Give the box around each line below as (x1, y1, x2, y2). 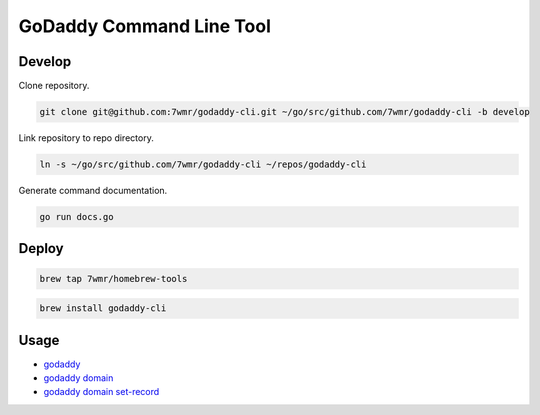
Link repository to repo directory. (18, 132, 154, 144)
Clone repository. (18, 80, 90, 92)
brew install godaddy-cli (39, 303, 167, 314)
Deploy (18, 240, 64, 257)
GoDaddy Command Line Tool (18, 15, 272, 37)
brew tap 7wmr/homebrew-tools (39, 273, 188, 284)
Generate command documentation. (18, 185, 168, 196)
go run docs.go (39, 211, 114, 222)
